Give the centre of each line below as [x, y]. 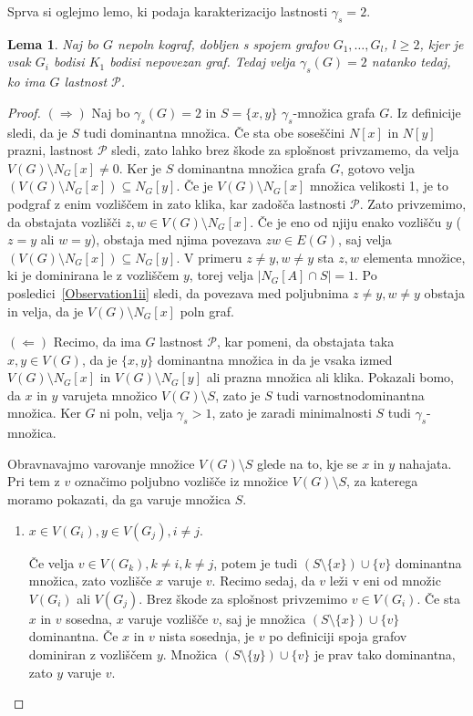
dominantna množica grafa [252, 167]
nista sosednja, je [207, 636]
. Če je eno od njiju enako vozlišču [346, 221]
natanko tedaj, [411, 62]
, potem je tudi [256, 562]
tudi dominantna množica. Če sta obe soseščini [214, 132]
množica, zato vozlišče [90, 581]
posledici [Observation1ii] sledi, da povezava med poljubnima [178, 292]
